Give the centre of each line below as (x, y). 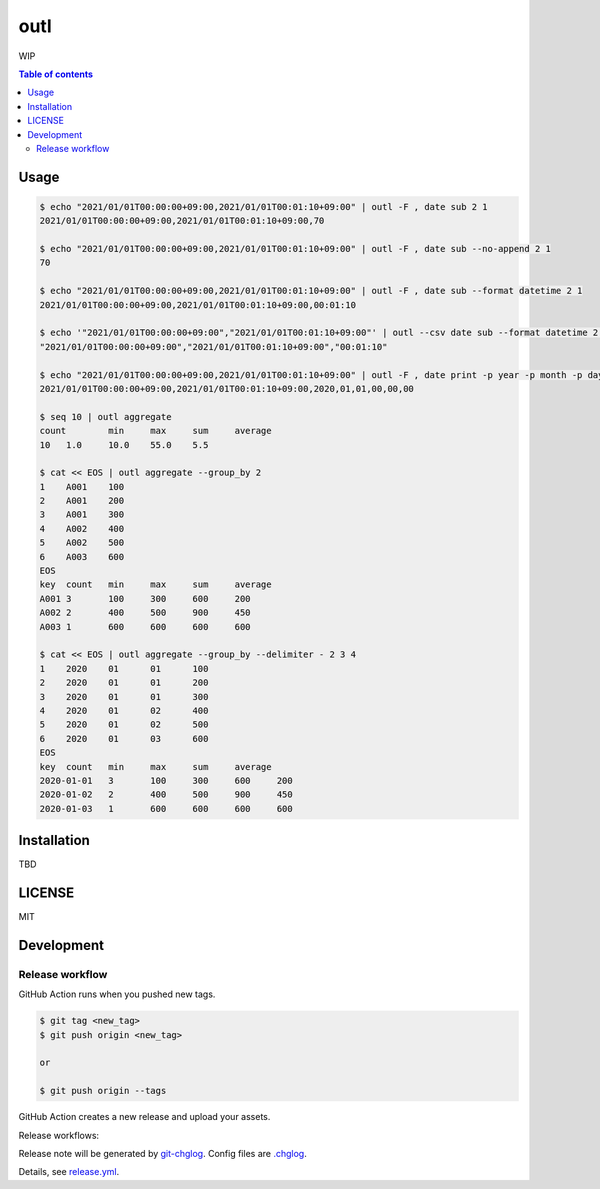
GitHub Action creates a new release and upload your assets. (144, 1117)
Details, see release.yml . (69, 1172)
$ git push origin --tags (103, 1091)
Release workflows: (59, 1135)
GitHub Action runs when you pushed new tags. (117, 994)
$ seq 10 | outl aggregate (105, 416)
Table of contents (56, 74)
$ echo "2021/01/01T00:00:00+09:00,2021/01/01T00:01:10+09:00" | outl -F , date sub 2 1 (264, 206)
